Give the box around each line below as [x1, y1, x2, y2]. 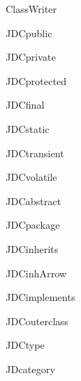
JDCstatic [6, 121, 50, 136]
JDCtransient [6, 145, 65, 160]
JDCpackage [6, 217, 60, 232]
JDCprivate [6, 49, 56, 64]
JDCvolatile [6, 169, 58, 184]
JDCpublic [6, 25, 53, 40]
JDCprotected [6, 73, 67, 88]
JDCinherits [6, 241, 59, 256]
